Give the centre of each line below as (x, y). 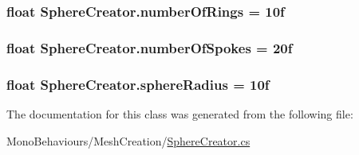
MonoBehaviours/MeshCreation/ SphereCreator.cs (128, 140)
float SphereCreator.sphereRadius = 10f (138, 84)
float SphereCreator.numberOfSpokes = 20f (150, 47)
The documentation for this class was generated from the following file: (180, 113)
